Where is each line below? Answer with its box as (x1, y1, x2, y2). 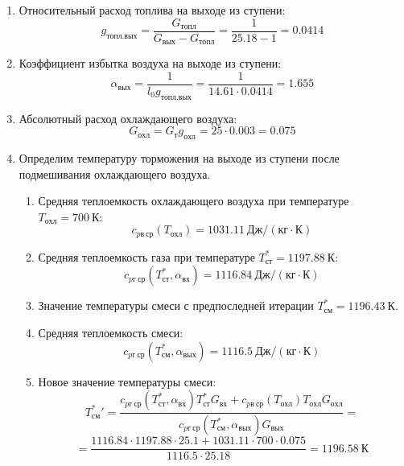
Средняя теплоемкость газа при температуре (38, 248, 255, 265)
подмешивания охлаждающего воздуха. (19, 165, 211, 182)
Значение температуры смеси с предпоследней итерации (38, 297, 314, 314)
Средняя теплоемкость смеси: (38, 324, 183, 340)
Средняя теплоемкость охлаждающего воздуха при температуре (38, 192, 349, 209)
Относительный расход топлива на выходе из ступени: (19, 2, 286, 18)
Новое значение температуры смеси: (38, 373, 216, 390)
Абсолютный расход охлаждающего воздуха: (19, 109, 237, 126)
